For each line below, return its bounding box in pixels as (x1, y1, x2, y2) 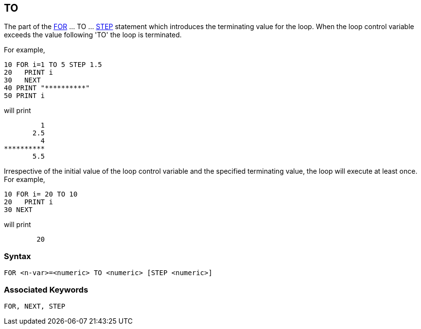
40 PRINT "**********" (4, 84, 90, 92)
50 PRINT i (4, 92, 45, 100)
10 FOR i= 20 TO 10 (4, 190, 78, 198)
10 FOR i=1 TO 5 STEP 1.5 (4, 61, 102, 69)
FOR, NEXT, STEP (4, 302, 65, 310)
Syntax (4, 251, 31, 261)
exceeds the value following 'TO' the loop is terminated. (4, 31, 182, 39)
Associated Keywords (4, 284, 88, 295)
